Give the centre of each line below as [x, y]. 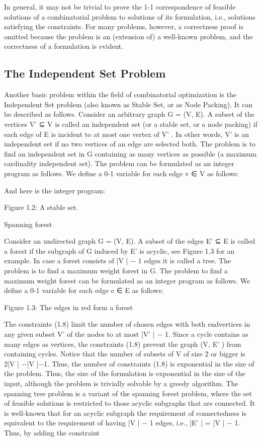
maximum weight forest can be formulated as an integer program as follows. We [127, 280]
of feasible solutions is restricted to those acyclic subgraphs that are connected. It [130, 403]
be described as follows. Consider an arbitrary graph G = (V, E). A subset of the [129, 114]
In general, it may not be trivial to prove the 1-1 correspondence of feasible [120, 7]
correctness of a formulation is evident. [64, 46]
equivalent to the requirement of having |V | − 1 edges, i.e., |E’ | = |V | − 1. [122, 423]
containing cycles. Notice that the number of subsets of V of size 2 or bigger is [125, 354]
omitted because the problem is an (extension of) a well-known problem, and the [128, 36]
